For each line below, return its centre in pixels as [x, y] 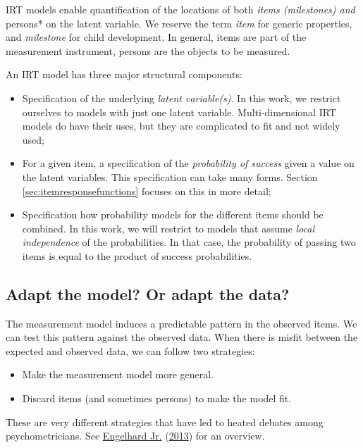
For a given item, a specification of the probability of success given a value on [188, 163]
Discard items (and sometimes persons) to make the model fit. [157, 398]
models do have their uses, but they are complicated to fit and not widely [181, 126]
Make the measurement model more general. [118, 374]
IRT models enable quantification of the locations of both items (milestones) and [180, 9]
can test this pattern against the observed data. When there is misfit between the [182, 337]
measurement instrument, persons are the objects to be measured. [148, 50]
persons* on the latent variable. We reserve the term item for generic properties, [179, 23]
